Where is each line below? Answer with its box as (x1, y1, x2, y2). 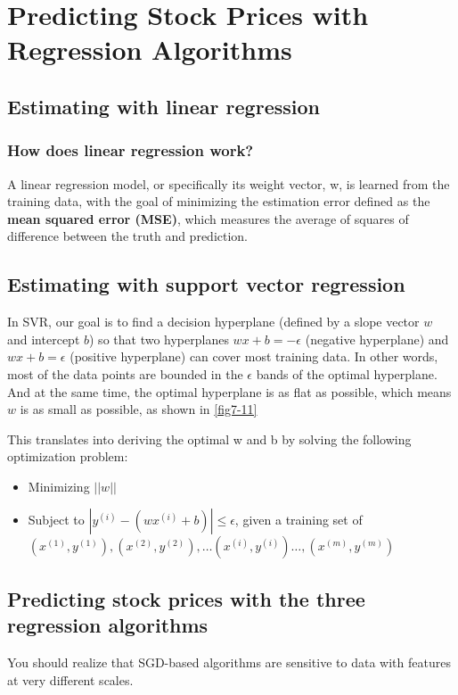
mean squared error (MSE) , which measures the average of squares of (7, 209, 409, 228)
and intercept (7, 329, 80, 348)
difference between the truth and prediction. (7, 227, 249, 245)
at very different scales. (7, 670, 134, 689)
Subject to (28, 510, 85, 529)
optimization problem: (7, 447, 128, 466)
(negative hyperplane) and (305, 329, 449, 348)
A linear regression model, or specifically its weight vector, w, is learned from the (7, 174, 450, 193)
